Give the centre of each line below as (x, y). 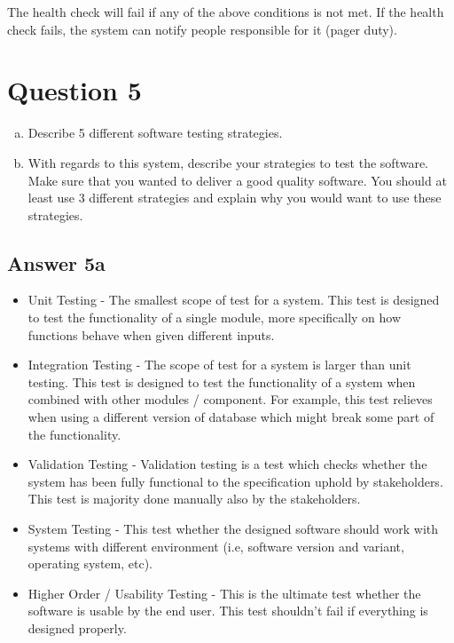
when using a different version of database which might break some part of (231, 417)
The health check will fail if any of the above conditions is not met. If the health (226, 12)
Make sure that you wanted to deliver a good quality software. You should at (237, 180)
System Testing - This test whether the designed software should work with (233, 529)
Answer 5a (56, 262)
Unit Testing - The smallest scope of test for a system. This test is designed (234, 300)
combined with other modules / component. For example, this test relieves (230, 399)
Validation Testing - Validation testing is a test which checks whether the (227, 464)
